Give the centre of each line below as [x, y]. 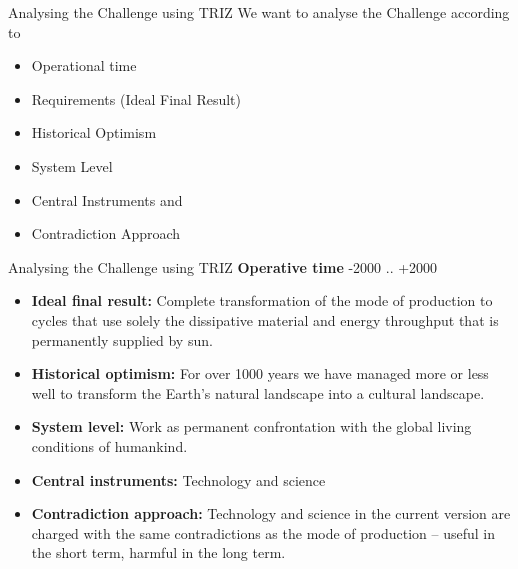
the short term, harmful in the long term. [158, 552]
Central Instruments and [107, 199]
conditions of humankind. [109, 445]
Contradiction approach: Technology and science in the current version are [271, 513]
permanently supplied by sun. [122, 339]
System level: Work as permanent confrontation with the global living [251, 426]
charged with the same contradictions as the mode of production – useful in [263, 532]
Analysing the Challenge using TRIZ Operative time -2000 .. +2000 [223, 266]
